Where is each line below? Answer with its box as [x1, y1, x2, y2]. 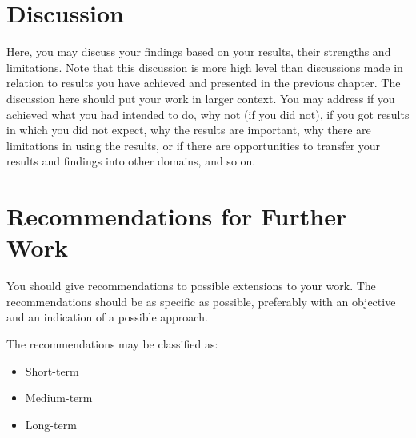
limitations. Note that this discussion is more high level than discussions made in [6, 58, 403, 75]
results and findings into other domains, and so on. [6, 153, 256, 169]
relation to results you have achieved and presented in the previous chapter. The [6, 74, 401, 91]
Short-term [25, 362, 79, 379]
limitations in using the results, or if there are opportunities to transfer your [6, 137, 381, 153]
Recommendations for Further [6, 200, 347, 233]
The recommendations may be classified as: [6, 335, 218, 352]
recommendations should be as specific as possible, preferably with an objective [6, 293, 396, 309]
